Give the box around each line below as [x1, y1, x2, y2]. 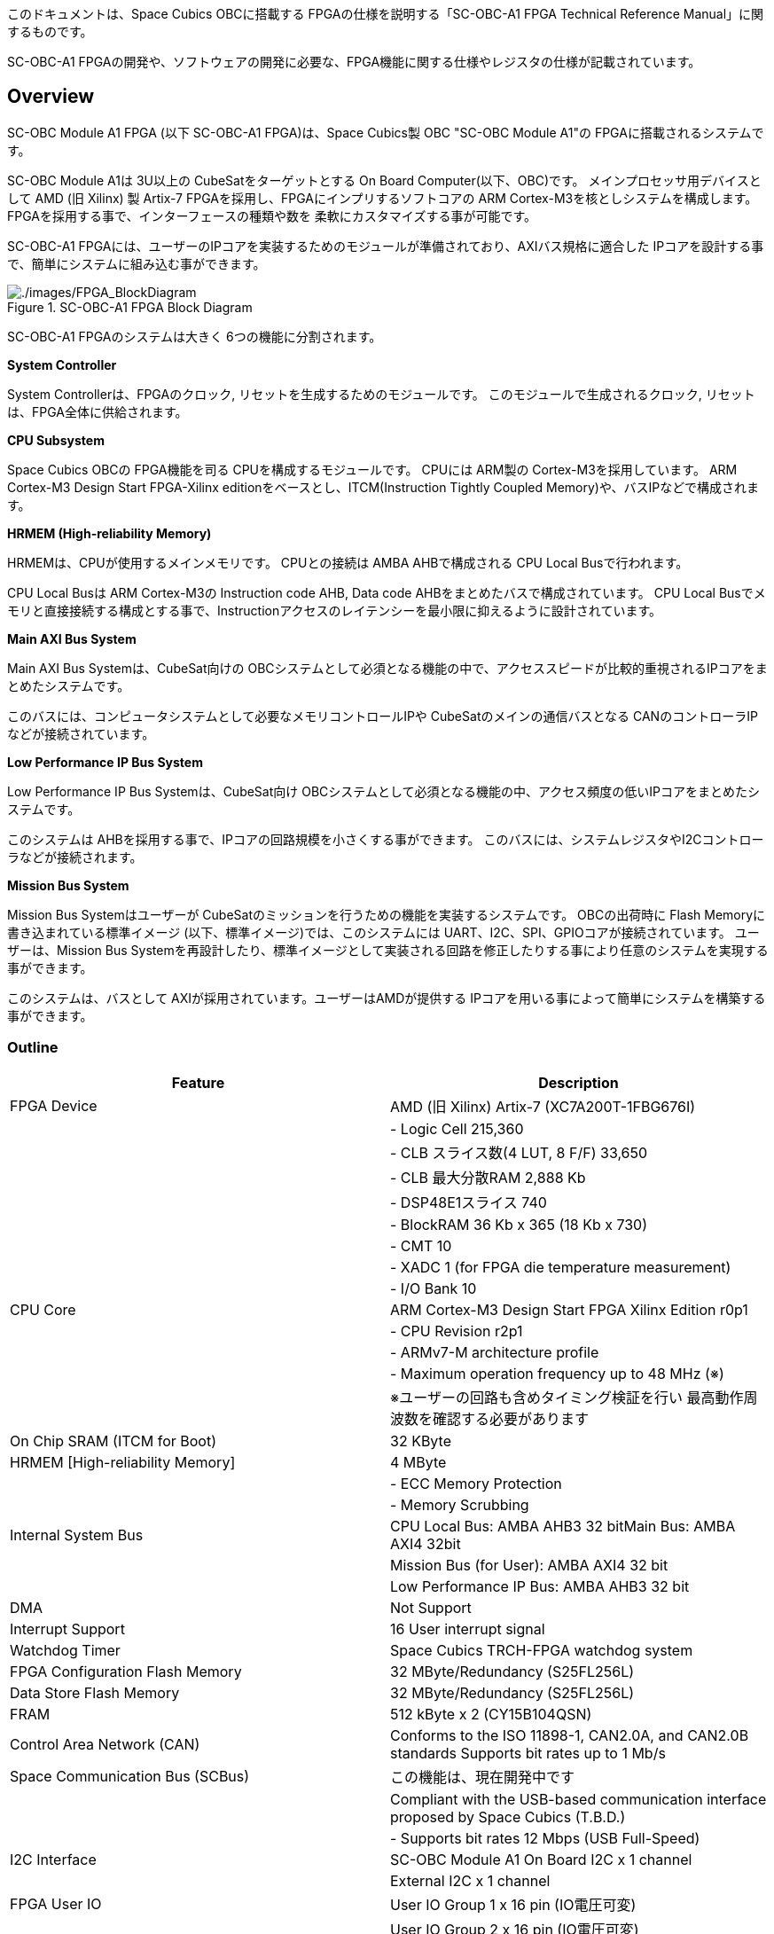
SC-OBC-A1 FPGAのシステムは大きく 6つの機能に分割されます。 [7, 328, 382, 344]
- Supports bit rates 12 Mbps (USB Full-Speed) [390, 1828, 700, 1847]
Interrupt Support [10, 1619, 125, 1638]
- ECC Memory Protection [390, 1474, 562, 1492]
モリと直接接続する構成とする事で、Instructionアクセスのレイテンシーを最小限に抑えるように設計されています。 [7, 602, 661, 618]
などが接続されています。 [7, 725, 155, 741]
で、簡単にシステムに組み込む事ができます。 [7, 255, 266, 271]
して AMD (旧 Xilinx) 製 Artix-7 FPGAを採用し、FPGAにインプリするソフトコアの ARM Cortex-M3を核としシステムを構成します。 [7, 190, 758, 206]
